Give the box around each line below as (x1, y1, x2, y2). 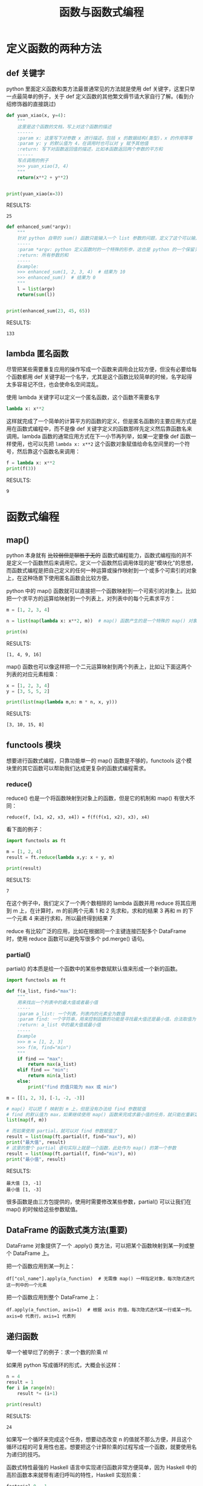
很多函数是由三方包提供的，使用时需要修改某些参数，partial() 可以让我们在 (6, 1198, 192, 1205)
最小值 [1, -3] (6, 1186, 42, 1193)
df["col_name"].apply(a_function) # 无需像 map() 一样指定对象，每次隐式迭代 (6, 1276, 195, 1282)
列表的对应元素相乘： (6, 671, 59, 678)
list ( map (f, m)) (6, 1117, 47, 1123)
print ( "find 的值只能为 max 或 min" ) (28, 1083, 118, 1090)
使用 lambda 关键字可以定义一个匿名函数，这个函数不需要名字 (6, 393, 160, 401)
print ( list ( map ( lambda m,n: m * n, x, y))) (6, 699, 118, 705)
